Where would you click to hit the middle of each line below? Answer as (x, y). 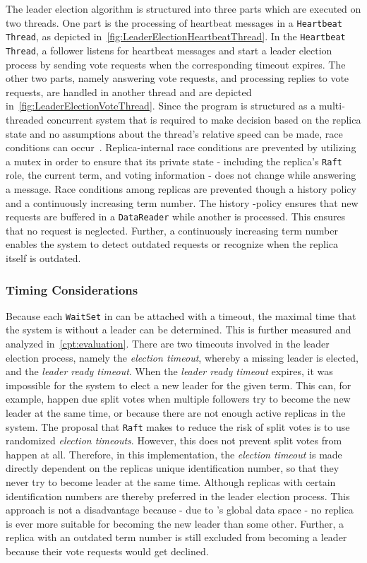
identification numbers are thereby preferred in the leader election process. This (178, 496)
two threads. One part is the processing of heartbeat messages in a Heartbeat (174, 22)
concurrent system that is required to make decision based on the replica (204, 119)
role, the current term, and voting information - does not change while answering (181, 175)
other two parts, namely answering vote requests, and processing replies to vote (178, 78)
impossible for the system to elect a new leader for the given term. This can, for (179, 385)
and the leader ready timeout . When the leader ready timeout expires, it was (169, 371)
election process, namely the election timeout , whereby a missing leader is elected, (182, 357)
